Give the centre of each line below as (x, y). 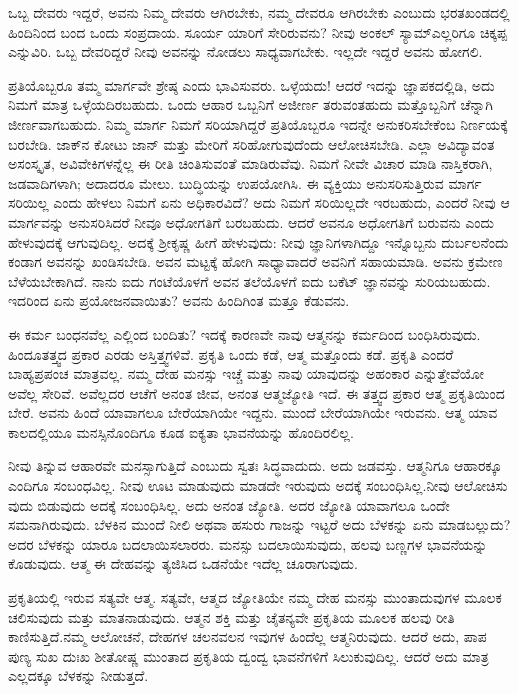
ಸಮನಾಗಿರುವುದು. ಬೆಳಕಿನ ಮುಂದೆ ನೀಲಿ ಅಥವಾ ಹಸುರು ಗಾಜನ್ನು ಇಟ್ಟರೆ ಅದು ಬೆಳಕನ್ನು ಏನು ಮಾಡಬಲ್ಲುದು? (259, 524)
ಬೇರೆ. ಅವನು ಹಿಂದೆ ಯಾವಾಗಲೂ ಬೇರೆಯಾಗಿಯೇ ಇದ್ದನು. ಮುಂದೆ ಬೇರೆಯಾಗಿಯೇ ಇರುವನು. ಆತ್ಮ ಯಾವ (253, 412)
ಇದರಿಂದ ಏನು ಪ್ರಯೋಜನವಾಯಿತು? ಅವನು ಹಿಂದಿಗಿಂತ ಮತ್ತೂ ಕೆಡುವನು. (179, 300)
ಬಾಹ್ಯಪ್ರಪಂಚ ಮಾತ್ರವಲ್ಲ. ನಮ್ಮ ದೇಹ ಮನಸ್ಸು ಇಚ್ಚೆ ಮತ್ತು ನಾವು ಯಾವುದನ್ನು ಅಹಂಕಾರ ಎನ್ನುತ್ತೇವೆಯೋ (246, 373)
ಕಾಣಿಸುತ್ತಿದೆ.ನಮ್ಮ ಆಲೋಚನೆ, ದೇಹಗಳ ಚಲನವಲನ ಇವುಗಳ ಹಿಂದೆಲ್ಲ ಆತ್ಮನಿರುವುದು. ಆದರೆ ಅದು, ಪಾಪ (247, 636)
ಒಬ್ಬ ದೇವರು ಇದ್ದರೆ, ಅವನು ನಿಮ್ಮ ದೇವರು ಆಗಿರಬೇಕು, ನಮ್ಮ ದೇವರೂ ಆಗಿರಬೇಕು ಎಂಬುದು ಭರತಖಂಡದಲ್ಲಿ (259, 12)
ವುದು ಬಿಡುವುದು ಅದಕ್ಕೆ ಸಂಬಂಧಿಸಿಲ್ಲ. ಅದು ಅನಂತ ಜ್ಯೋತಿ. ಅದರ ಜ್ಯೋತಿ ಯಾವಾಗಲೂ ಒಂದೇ (229, 504)
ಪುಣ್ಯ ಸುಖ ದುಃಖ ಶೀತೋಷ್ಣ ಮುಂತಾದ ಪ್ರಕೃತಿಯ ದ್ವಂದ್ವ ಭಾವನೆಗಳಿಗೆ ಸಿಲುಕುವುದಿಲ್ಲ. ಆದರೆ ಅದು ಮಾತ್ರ (248, 655)
